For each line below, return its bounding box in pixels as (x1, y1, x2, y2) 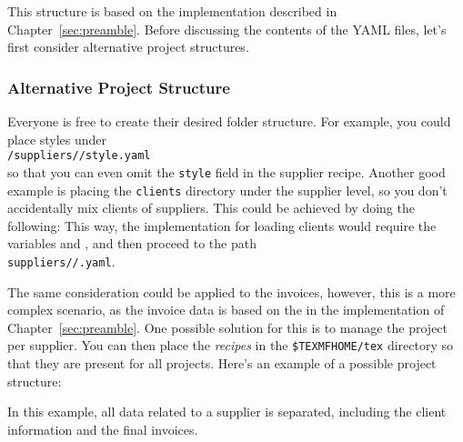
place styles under (7, 129, 107, 148)
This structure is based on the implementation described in (7, 2, 337, 20)
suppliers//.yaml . (7, 251, 116, 270)
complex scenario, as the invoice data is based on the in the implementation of (7, 300, 445, 319)
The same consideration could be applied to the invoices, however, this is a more (7, 282, 456, 301)
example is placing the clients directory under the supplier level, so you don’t (7, 180, 448, 199)
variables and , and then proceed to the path (7, 234, 257, 253)
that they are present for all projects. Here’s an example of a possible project (7, 354, 437, 373)
